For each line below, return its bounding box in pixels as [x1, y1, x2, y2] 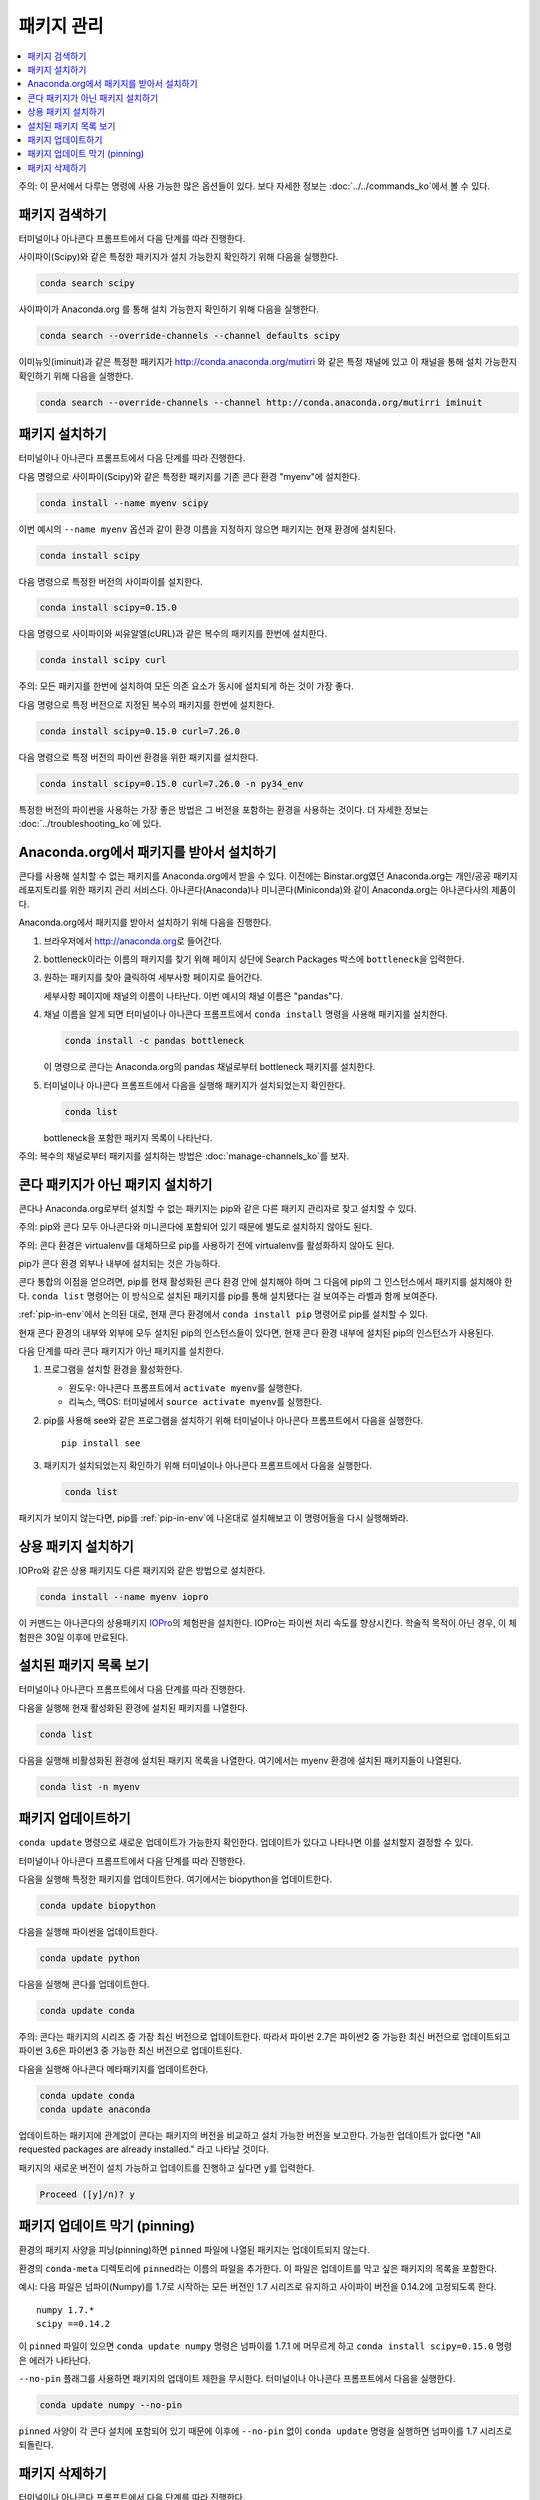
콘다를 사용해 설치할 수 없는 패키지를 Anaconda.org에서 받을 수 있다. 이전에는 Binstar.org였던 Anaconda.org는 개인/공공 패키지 [18, 870, 518, 882]
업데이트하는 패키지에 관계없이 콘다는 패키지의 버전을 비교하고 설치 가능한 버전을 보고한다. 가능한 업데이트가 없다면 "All [18, 2130, 481, 2142]
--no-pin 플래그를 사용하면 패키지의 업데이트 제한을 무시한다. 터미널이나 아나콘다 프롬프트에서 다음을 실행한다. [18, 2373, 456, 2385]
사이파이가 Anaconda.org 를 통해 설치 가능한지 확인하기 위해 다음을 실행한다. [18, 303, 320, 315]
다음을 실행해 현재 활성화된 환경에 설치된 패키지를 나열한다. [18, 1701, 249, 1714]
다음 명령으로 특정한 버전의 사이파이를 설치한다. [18, 575, 204, 587]
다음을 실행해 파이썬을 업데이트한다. [18, 1926, 158, 1938]
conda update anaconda [39, 2104, 151, 2115]
